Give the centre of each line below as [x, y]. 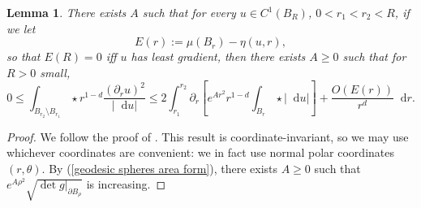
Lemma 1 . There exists [67, 12]
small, [55, 72]
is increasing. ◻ [126, 184]
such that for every [189, 12]
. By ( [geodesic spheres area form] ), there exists [160, 168]
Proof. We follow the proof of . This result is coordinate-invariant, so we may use [208, 136]
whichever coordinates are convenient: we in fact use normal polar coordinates [201, 152]
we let [21, 28]
